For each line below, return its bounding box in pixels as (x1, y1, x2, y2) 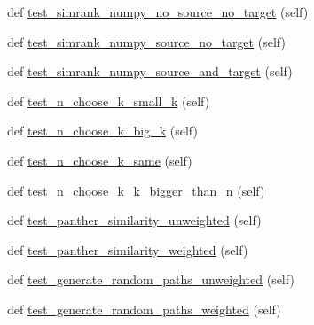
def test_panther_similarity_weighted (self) (7, 240, 248, 259)
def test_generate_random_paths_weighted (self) (7, 299, 281, 318)
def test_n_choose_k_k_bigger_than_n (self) (7, 181, 265, 199)
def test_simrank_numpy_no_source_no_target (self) (7, 3, 309, 20)
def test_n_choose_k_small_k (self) (7, 91, 210, 110)
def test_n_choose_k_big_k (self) (7, 121, 198, 140)
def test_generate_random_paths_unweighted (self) (7, 270, 294, 289)
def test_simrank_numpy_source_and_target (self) (7, 62, 293, 81)
